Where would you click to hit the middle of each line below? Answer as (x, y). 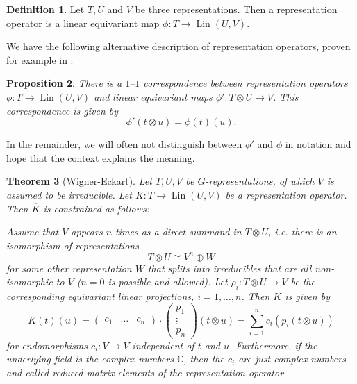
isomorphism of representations (73, 245)
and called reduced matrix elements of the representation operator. (147, 372)
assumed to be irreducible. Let (69, 194)
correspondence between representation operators (246, 83)
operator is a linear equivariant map (83, 23)
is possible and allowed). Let (168, 282)
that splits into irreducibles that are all (230, 268)
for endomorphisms (47, 345)
